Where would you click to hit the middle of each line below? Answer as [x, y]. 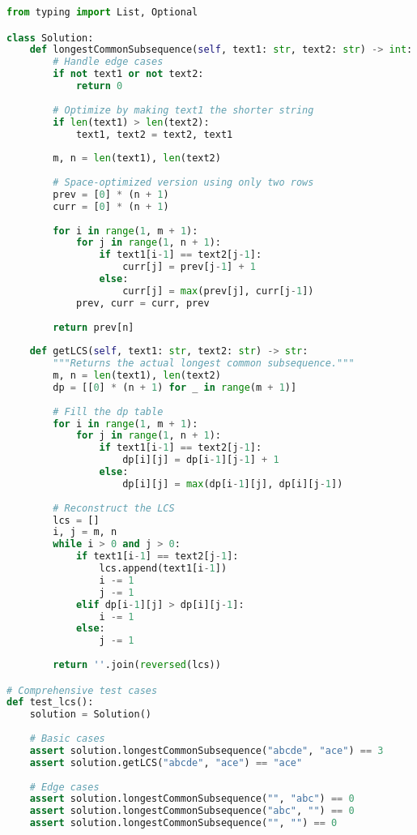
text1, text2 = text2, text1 [154, 134]
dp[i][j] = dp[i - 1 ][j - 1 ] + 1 [201, 460]
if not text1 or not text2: [128, 74]
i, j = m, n [85, 532]
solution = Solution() [90, 715]
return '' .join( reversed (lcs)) [137, 665]
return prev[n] [94, 327]
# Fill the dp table [108, 411]
